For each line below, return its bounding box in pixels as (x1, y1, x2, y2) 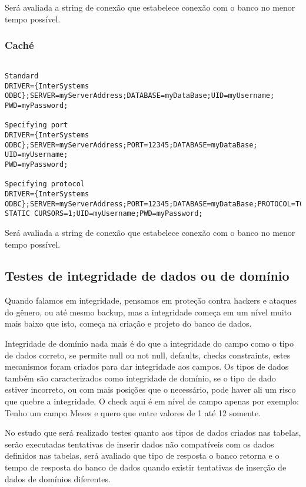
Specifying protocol (5, 180, 85, 189)
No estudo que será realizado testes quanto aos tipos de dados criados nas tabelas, (5, 426, 301, 439)
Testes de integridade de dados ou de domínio (5, 266, 290, 285)
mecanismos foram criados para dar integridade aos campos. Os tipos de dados (5, 360, 289, 373)
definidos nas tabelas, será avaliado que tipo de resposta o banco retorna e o (5, 449, 280, 462)
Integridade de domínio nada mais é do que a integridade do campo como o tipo (5, 337, 294, 350)
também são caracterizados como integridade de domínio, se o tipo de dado (5, 371, 276, 384)
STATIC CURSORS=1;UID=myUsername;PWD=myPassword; (5, 209, 203, 218)
